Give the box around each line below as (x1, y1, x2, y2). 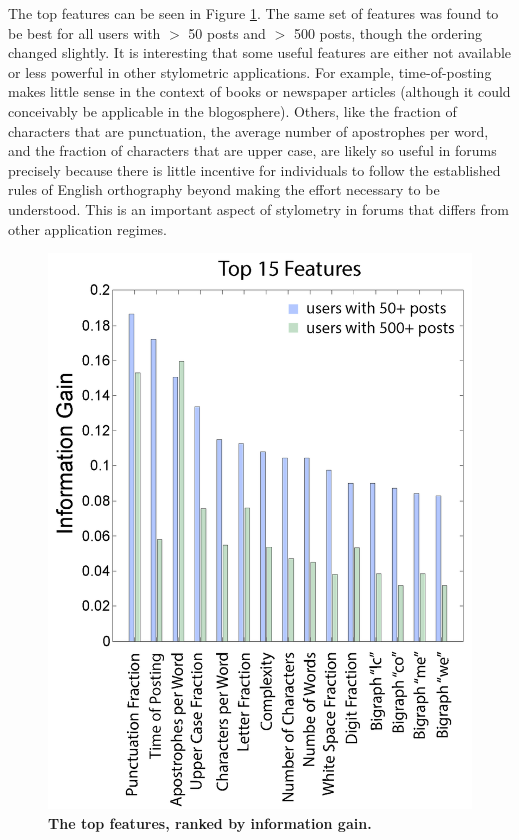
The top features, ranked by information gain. (48, 812, 372, 833)
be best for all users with (8, 22, 161, 43)
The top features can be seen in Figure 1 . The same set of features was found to (8, 3, 499, 23)
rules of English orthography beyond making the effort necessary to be (8, 179, 440, 200)
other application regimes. (8, 218, 167, 239)
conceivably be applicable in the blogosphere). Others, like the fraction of (8, 100, 457, 121)
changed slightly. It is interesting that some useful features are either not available (8, 42, 512, 63)
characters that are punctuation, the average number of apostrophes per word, (8, 120, 489, 141)
